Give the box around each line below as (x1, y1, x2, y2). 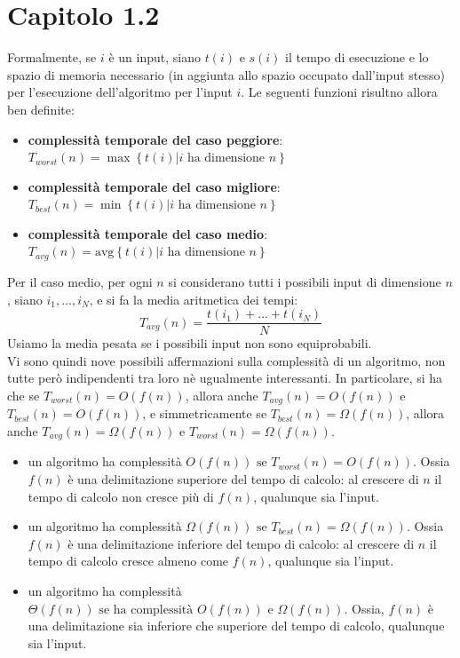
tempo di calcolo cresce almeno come (28, 551, 229, 570)
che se (7, 385, 40, 404)
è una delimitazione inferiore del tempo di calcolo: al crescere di (67, 534, 415, 552)
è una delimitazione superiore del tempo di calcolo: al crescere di (67, 470, 419, 488)
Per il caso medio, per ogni (7, 272, 153, 290)
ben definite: (7, 99, 75, 118)
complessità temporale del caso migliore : (28, 177, 281, 195)
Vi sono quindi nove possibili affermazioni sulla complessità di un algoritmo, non (7, 351, 446, 369)
